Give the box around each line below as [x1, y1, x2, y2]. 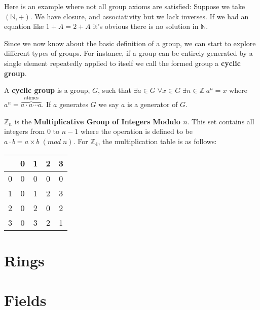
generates [59, 99, 88, 110]
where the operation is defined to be [80, 126, 193, 136]
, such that [98, 85, 131, 95]
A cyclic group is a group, [4, 85, 90, 95]
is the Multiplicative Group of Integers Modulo [14, 116, 180, 126]
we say [98, 99, 119, 110]
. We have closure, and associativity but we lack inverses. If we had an [30, 11, 249, 21]
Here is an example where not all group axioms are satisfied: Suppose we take [4, 1, 245, 11]
